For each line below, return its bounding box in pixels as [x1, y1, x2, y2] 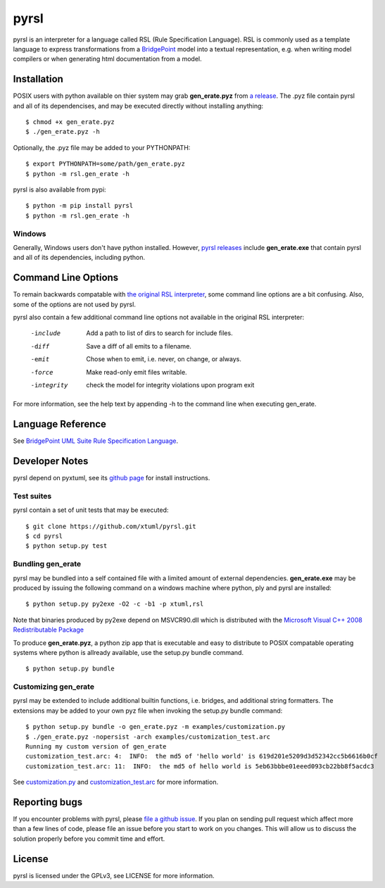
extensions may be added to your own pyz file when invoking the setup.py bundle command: [13, 706, 283, 715]
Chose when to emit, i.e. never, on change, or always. [86, 355, 242, 363]
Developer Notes [13, 455, 89, 468]
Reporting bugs [13, 796, 83, 808]
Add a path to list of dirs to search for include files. [86, 329, 233, 337]
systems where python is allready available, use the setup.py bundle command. [13, 648, 244, 656]
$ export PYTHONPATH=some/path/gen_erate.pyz [25, 160, 186, 168]
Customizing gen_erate [13, 682, 95, 692]
